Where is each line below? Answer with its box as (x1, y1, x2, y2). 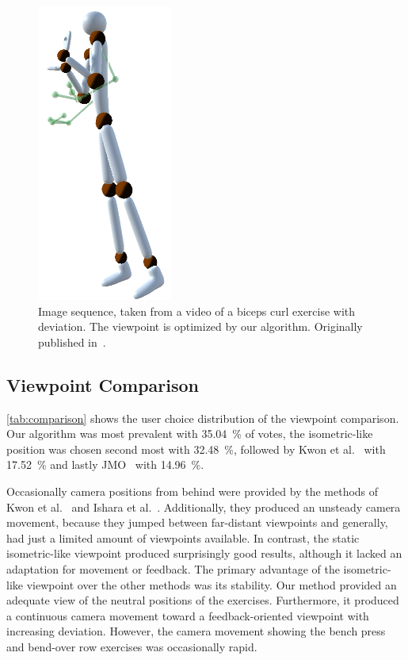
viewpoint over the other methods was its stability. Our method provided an (26, 576, 397, 593)
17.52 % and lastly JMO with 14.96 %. (6, 456, 204, 473)
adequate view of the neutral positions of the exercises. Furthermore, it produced (6, 592, 399, 608)
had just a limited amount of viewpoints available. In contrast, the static (6, 529, 360, 546)
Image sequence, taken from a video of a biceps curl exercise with (38, 302, 356, 319)
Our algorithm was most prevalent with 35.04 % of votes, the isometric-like (6, 425, 373, 442)
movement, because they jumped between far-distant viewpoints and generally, (6, 514, 388, 531)
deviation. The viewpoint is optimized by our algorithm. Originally (38, 318, 363, 335)
